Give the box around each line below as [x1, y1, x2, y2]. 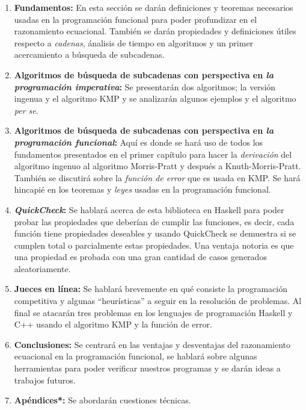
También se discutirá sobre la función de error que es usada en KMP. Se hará [14, 171, 301, 184]
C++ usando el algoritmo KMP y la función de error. [14, 318, 212, 331]
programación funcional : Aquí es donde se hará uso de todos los [14, 135, 263, 148]
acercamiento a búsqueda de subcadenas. [14, 48, 165, 61]
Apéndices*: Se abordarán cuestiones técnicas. [14, 394, 191, 406]
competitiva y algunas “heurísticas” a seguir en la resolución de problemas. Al [14, 294, 302, 307]
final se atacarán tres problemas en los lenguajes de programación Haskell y [14, 306, 293, 318]
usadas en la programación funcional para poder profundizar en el [14, 13, 257, 25]
